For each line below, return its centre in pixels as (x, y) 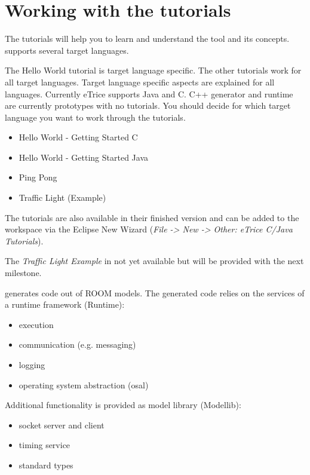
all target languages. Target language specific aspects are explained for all (140, 82)
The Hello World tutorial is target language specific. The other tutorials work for (153, 70)
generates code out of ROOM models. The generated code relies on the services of (155, 292)
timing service (44, 445)
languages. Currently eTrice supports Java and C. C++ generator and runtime (149, 94)
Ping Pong (38, 177)
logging (32, 364)
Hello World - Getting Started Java (84, 157)
